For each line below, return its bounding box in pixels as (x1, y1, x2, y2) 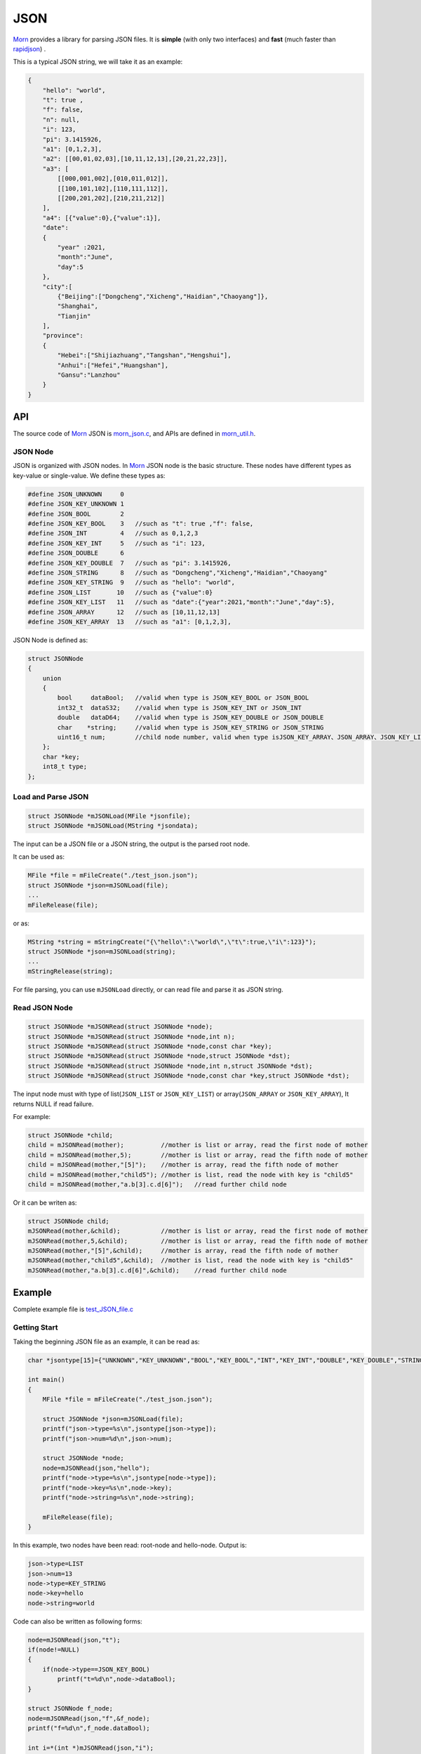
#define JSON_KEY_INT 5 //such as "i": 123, (27, 539, 206, 547)
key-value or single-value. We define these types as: (13, 471, 166, 480)
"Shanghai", (57, 302, 98, 310)
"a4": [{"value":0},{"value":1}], (42, 214, 161, 222)
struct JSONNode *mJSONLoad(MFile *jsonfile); (27, 812, 191, 820)
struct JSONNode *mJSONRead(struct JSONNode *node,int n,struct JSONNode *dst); (27, 1062, 313, 1070)
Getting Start (13, 1323, 58, 1332)
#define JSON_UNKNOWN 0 (27, 490, 124, 498)
